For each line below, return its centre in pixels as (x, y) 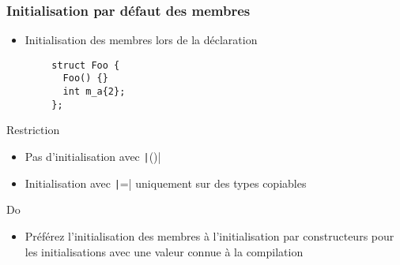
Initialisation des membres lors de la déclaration (141, 40)
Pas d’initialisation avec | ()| (93, 157)
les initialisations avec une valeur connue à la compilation (164, 251)
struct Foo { (86, 65)
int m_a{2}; (94, 92)
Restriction (33, 130)
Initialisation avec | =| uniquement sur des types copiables (166, 183)
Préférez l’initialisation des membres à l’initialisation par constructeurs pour (209, 235)
